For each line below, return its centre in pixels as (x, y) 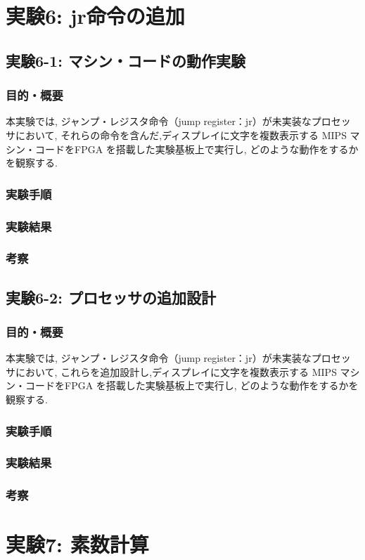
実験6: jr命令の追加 (95, 16)
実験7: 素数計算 (77, 544)
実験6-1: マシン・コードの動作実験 (126, 60)
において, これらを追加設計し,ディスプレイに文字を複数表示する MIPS (176, 371)
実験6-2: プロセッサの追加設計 (111, 297)
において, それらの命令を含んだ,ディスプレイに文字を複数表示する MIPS (181, 135)
